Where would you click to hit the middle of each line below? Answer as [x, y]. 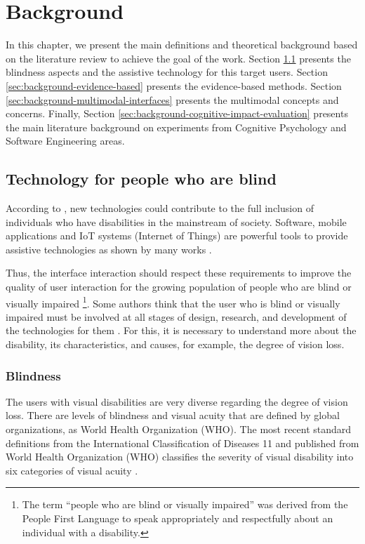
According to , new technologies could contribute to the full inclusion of [160, 208]
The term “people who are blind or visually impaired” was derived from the [185, 504]
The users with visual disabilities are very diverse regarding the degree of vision [177, 401]
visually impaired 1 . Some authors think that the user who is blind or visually [173, 302]
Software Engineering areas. [65, 141]
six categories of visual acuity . [72, 470]
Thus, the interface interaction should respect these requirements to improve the [179, 273]
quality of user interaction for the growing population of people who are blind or [179, 287]
